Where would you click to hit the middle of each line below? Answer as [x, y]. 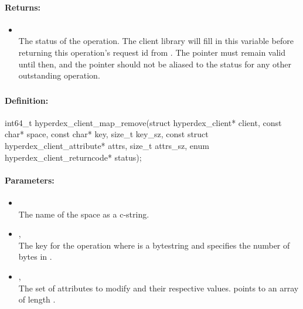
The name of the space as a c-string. [84, 214]
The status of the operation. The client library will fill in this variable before [156, 41]
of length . [37, 299]
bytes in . [35, 257]
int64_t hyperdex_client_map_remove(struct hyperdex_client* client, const [143, 122]
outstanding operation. [59, 75]
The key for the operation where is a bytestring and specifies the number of [154, 245]
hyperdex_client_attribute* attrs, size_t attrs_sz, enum [107, 146]
